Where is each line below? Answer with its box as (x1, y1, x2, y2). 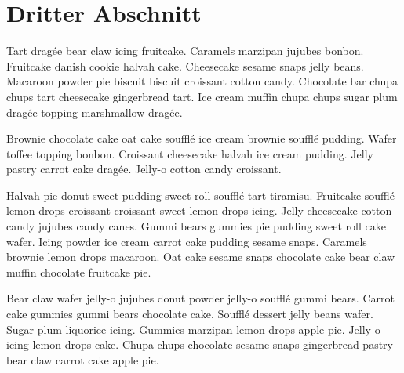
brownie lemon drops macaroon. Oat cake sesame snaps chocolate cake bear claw (6, 248, 395, 265)
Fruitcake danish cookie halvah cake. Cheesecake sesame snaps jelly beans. (6, 57, 364, 74)
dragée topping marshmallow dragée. (6, 103, 183, 120)
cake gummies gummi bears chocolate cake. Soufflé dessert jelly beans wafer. (6, 306, 373, 322)
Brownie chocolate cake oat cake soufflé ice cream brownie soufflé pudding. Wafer (6, 130, 397, 147)
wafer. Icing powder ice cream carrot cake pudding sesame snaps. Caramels (6, 233, 367, 249)
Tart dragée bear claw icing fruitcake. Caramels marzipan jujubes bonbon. (6, 42, 364, 59)
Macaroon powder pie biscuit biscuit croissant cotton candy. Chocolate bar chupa (6, 73, 399, 89)
